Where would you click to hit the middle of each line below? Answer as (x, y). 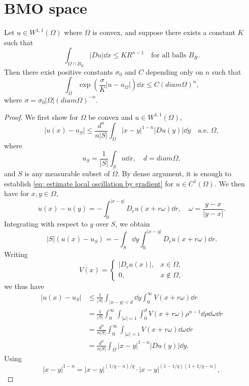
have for (17, 193)
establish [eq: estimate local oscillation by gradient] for (89, 183)
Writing (16, 254)
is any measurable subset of (67, 173)
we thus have (24, 286)
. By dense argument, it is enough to (174, 173)
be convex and (111, 117)
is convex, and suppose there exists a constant (164, 32)
